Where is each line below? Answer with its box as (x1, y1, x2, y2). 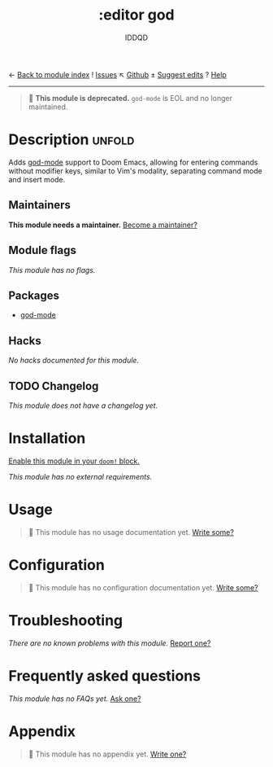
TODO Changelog (8, 379, 99, 392)
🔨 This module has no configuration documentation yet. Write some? (28, 582, 258, 592)
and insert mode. (8, 174, 66, 184)
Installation (8, 429, 86, 448)
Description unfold (8, 130, 135, 149)
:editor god (98, 6, 175, 24)
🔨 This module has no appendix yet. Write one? (28, 749, 187, 759)
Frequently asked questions (8, 666, 201, 685)
